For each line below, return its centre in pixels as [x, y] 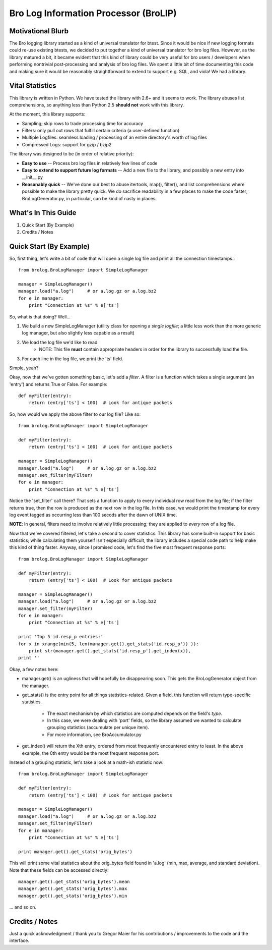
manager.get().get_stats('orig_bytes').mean [74, 881]
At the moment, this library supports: [47, 114]
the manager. [36, 686]
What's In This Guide [43, 213]
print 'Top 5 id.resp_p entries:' [61, 637]
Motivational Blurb [39, 31]
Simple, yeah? [24, 368]
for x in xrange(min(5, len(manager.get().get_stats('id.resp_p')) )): [109, 644]
